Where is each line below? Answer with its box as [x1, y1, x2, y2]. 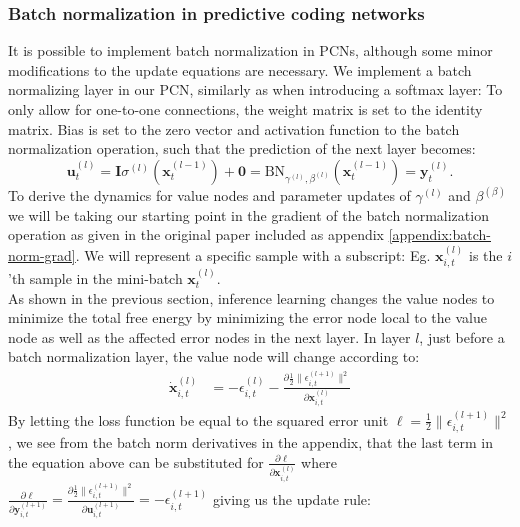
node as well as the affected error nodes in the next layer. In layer [8, 326, 411, 347]
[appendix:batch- [388, 224, 491, 245]
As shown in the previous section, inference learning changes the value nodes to [8, 287, 495, 308]
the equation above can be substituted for [8, 451, 264, 472]
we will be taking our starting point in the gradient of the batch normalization [8, 204, 489, 225]
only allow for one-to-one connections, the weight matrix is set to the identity [8, 99, 483, 119]
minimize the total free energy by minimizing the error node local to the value [8, 307, 487, 328]
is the [468, 244, 503, 265]
